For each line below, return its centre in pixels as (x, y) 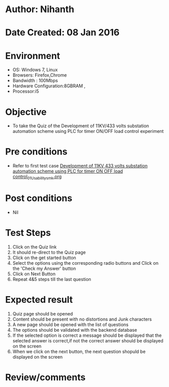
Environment (33, 56)
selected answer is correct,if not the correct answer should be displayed (88, 340)
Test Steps (28, 233)
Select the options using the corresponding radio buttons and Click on (86, 263)
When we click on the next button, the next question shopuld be (79, 351)
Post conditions (39, 198)
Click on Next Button (34, 274)
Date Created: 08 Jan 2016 (62, 33)
